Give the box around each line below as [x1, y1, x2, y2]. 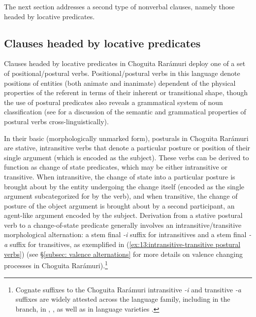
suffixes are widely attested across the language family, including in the [15, 294, 230, 304]
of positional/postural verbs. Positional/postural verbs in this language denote [4, 68, 240, 78]
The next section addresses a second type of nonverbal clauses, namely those [4, 1, 235, 11]
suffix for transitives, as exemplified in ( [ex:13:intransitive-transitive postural [9, 239, 241, 249]
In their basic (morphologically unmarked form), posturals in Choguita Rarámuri [4, 133, 249, 143]
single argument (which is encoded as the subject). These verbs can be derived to [4, 152, 249, 162]
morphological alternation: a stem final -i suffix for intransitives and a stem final [4, 229, 247, 240]
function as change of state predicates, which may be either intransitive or [4, 162, 227, 172]
